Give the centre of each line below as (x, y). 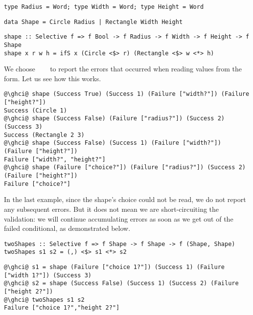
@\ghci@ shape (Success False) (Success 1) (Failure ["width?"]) (113, 143)
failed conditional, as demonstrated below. (67, 228)
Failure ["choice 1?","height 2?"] (62, 308)
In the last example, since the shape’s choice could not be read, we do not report (125, 199)
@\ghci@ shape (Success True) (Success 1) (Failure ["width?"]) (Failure (127, 94)
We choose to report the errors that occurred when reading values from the (123, 69)
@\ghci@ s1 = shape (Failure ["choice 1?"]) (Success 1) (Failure (115, 267)
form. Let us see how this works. (53, 78)
